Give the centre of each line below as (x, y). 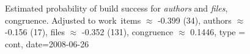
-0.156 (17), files (35, 32)
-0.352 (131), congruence (127, 32)
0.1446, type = (218, 32)
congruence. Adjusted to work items (73, 20)
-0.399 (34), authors (195, 20)
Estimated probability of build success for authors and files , (116, 8)
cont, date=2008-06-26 (47, 43)
